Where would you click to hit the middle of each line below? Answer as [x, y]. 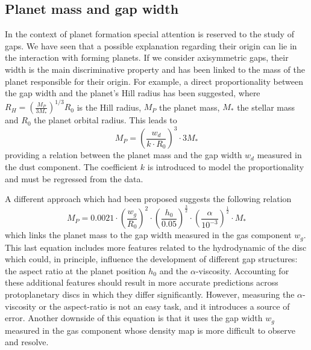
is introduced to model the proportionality [226, 166]
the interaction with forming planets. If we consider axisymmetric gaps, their [147, 57]
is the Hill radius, [109, 107]
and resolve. [27, 342]
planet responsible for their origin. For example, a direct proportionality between [154, 81]
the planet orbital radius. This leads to [105, 120]
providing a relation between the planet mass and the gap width [124, 155]
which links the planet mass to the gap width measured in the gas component [148, 235]
